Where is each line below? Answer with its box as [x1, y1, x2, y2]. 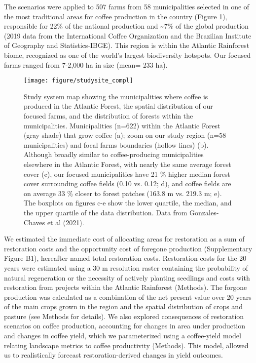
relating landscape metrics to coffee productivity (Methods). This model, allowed [4, 340, 249, 350]
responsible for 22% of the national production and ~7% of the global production [4, 21, 249, 31]
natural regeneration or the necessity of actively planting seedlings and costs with [4, 272, 250, 282]
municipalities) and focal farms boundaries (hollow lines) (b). [24, 139, 209, 150]
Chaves [24, 217, 45, 227]
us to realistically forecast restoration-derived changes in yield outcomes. [4, 350, 223, 360]
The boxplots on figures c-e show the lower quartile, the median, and [24, 198, 232, 208]
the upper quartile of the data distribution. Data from [24, 207, 187, 217]
